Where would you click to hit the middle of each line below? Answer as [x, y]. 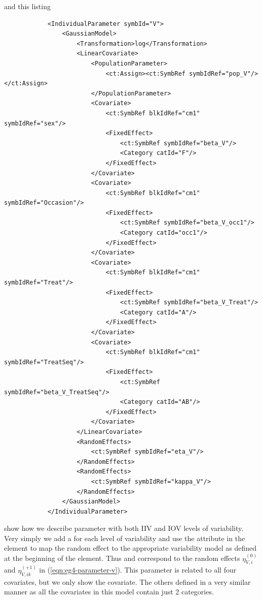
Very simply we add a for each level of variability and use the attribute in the [125, 538]
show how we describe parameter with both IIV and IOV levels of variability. [124, 528]
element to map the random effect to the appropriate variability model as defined [130, 548]
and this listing [27, 6]
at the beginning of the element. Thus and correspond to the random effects [122, 558]
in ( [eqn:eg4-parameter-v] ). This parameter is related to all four [138, 570]
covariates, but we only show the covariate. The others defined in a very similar [127, 581]
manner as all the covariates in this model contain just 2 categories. [109, 592]
